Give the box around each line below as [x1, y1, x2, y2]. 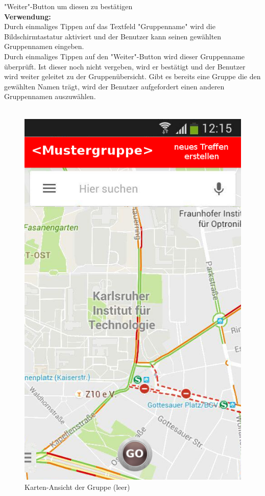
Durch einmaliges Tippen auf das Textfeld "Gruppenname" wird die [4, 21, 215, 32]
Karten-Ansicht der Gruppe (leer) [25, 481, 130, 492]
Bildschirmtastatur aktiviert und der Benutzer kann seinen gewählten [4, 31, 222, 41]
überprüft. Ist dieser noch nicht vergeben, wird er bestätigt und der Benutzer [4, 61, 246, 72]
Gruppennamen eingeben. [4, 41, 84, 52]
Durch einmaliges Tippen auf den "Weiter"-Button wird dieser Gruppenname [4, 51, 245, 61]
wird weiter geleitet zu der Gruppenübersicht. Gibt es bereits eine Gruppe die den [4, 71, 261, 82]
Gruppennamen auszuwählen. [4, 91, 96, 102]
